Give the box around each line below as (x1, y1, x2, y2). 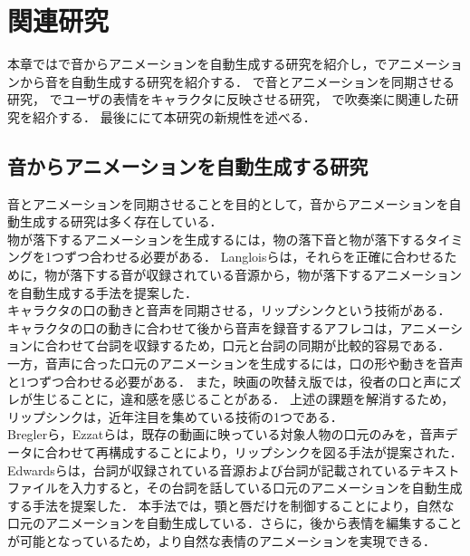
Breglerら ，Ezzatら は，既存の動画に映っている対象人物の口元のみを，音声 (7, 425, 446, 444)
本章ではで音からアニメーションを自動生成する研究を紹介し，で (7, 54, 388, 73)
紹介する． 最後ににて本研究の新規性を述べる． (32, 107, 316, 126)
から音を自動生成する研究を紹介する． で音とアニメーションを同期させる (19, 72, 456, 91)
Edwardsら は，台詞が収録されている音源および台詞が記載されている (7, 460, 409, 479)
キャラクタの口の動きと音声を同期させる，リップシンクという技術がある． (7, 301, 451, 320)
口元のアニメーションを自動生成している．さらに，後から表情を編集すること (7, 513, 463, 532)
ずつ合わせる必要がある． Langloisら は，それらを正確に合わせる (63, 247, 445, 266)
